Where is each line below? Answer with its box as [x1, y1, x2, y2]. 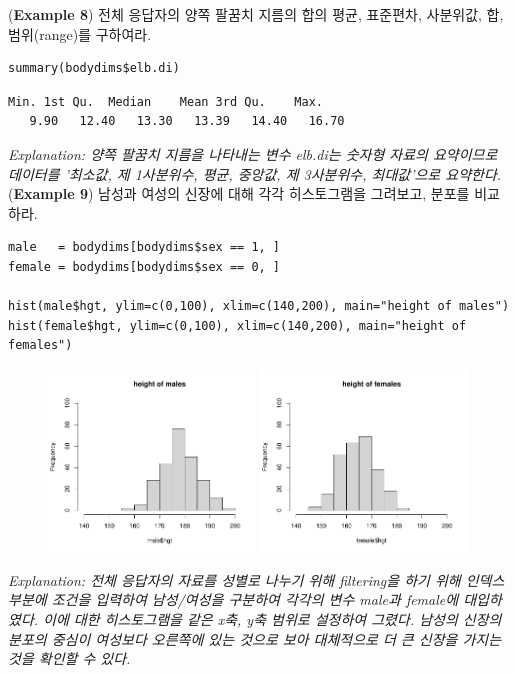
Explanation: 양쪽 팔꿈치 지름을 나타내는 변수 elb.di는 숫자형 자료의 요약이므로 [8, 143, 498, 164]
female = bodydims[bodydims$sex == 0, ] [8, 259, 281, 274]
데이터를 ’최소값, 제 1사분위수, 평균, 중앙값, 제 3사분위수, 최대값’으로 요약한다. [8, 163, 502, 184]
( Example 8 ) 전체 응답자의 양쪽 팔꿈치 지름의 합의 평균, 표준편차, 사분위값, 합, [8, 4, 504, 24]
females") [8, 338, 73, 353]
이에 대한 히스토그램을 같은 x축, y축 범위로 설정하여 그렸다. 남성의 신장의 [43, 608, 502, 629]
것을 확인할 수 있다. [8, 648, 131, 669]
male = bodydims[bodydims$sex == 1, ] [8, 240, 281, 255]
